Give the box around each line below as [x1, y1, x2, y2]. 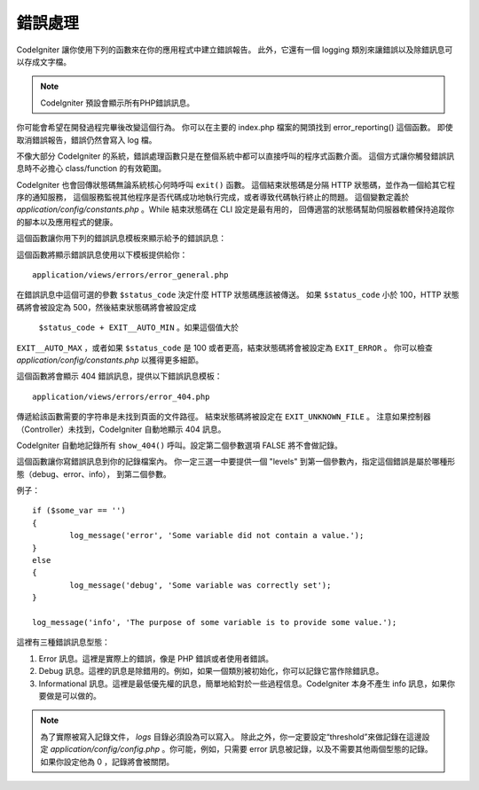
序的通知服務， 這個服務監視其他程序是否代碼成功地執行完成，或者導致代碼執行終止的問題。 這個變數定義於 [16, 192, 410, 203]
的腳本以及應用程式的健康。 [16, 216, 118, 227]
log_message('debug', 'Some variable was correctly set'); [69, 580, 332, 590]
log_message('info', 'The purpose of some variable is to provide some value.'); [32, 617, 397, 627]
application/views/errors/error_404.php [32, 391, 210, 402]
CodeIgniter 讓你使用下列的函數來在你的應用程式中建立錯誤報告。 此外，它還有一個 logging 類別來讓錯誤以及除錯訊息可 [16, 44, 453, 55]
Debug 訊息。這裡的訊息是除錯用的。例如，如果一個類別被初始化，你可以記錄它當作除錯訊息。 [38, 666, 384, 677]
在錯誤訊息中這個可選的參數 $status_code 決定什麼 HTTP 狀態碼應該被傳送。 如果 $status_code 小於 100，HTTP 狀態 [16, 289, 459, 301]
